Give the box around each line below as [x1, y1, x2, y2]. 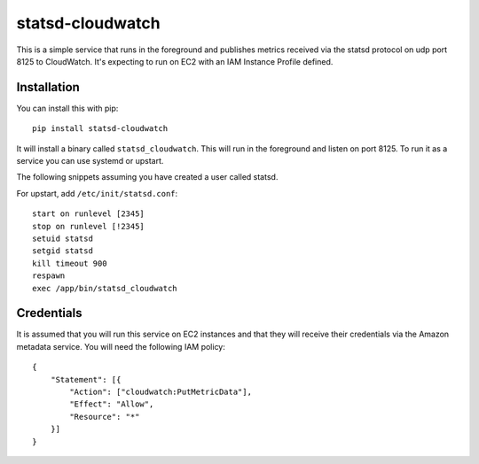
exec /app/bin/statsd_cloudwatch [32, 283, 177, 293]
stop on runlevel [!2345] [32, 221, 145, 231]
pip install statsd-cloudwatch [32, 124, 169, 134]
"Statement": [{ [50, 375, 122, 384]
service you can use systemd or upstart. [16, 156, 164, 166]
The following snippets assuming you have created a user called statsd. [16, 172, 279, 182]
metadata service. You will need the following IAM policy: [16, 341, 226, 352]
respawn [32, 271, 66, 281]
